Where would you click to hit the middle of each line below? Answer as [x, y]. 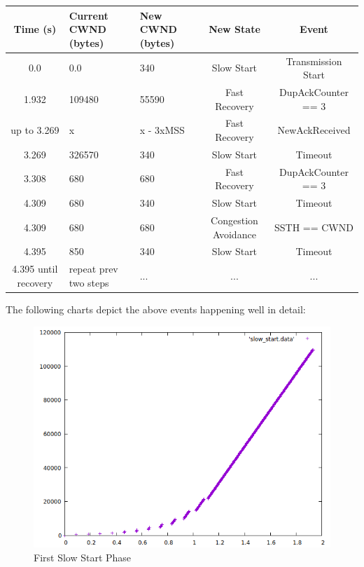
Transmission [314, 61]
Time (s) [35, 29]
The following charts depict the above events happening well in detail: [156, 309]
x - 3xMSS [162, 130]
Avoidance [234, 234]
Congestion [234, 220]
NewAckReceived [314, 130]
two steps [89, 282]
